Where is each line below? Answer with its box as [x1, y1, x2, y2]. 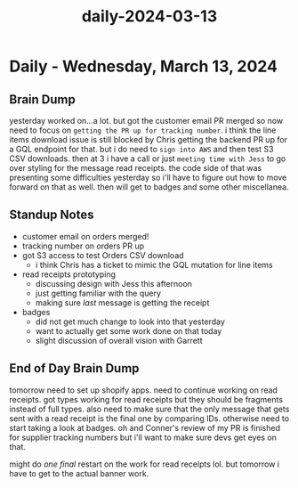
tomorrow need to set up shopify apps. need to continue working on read [9, 385, 278, 395]
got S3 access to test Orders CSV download [21, 249, 184, 260]
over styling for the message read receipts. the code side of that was [9, 163, 262, 173]
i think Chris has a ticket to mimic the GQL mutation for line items [35, 259, 273, 270]
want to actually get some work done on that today [35, 325, 222, 336]
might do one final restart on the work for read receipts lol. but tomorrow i [9, 459, 280, 469]
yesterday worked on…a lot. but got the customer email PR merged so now [9, 116, 284, 126]
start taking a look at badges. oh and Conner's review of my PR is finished [9, 422, 280, 433]
